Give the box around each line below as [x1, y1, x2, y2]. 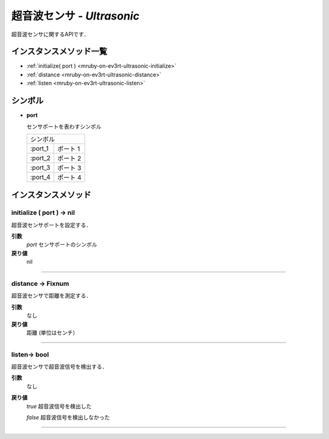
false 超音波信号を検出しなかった [26, 414, 110, 421]
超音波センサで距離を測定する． [11, 292, 91, 299]
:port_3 [30, 163, 51, 172]
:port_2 [30, 153, 51, 162]
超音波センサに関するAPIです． [11, 31, 90, 38]
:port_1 [30, 144, 49, 153]
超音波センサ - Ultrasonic [11, 9, 140, 23]
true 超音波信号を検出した [26, 402, 92, 410]
